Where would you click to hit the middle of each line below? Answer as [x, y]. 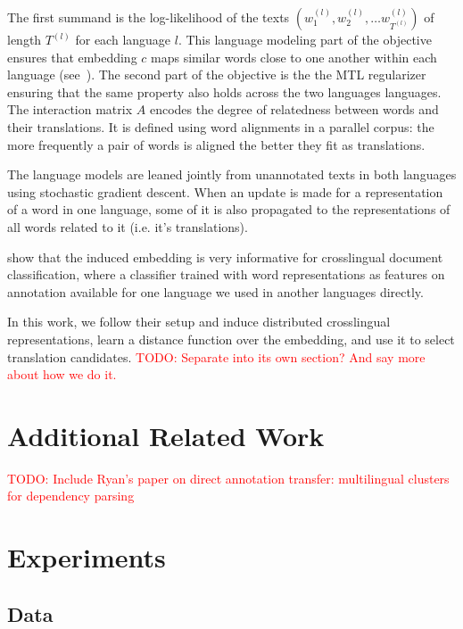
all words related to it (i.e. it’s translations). [128, 226]
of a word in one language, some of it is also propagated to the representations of [229, 209]
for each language [123, 39]
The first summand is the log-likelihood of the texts [149, 17]
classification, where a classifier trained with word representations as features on [226, 274]
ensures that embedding [72, 57]
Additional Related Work [166, 435]
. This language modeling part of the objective [305, 39]
